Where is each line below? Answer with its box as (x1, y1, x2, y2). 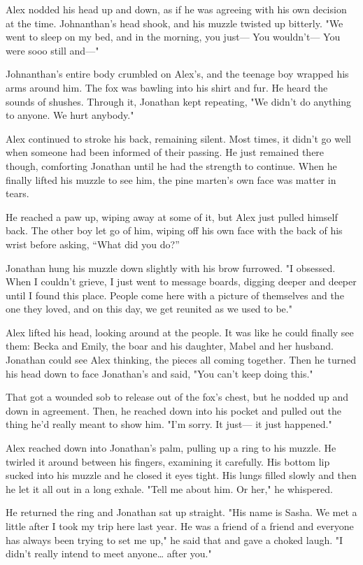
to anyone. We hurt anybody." (6, 108, 134, 122)
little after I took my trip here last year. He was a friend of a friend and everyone (6, 519, 354, 533)
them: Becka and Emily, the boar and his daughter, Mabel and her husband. (6, 338, 334, 353)
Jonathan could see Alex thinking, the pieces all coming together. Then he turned (6, 352, 356, 367)
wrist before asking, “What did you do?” (6, 236, 180, 251)
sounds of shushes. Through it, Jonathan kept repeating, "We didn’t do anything (6, 94, 352, 108)
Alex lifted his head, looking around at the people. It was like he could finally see (6, 324, 354, 339)
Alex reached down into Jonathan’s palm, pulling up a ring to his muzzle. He (6, 441, 336, 455)
